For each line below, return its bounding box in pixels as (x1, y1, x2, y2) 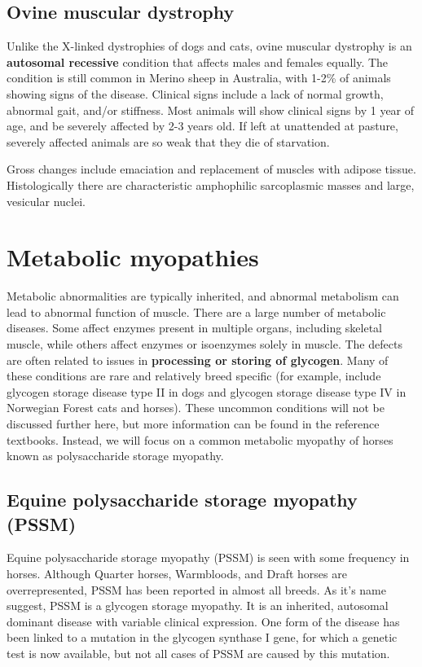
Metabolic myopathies (7, 240, 259, 274)
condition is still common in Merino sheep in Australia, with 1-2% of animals (7, 69, 391, 86)
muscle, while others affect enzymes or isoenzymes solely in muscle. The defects (7, 336, 402, 353)
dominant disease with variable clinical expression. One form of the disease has (7, 612, 400, 630)
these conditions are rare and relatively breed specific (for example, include (7, 367, 381, 384)
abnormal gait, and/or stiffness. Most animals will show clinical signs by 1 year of (7, 101, 415, 118)
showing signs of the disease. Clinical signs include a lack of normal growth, (7, 85, 384, 102)
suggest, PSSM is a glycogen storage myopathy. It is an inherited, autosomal (7, 597, 389, 614)
